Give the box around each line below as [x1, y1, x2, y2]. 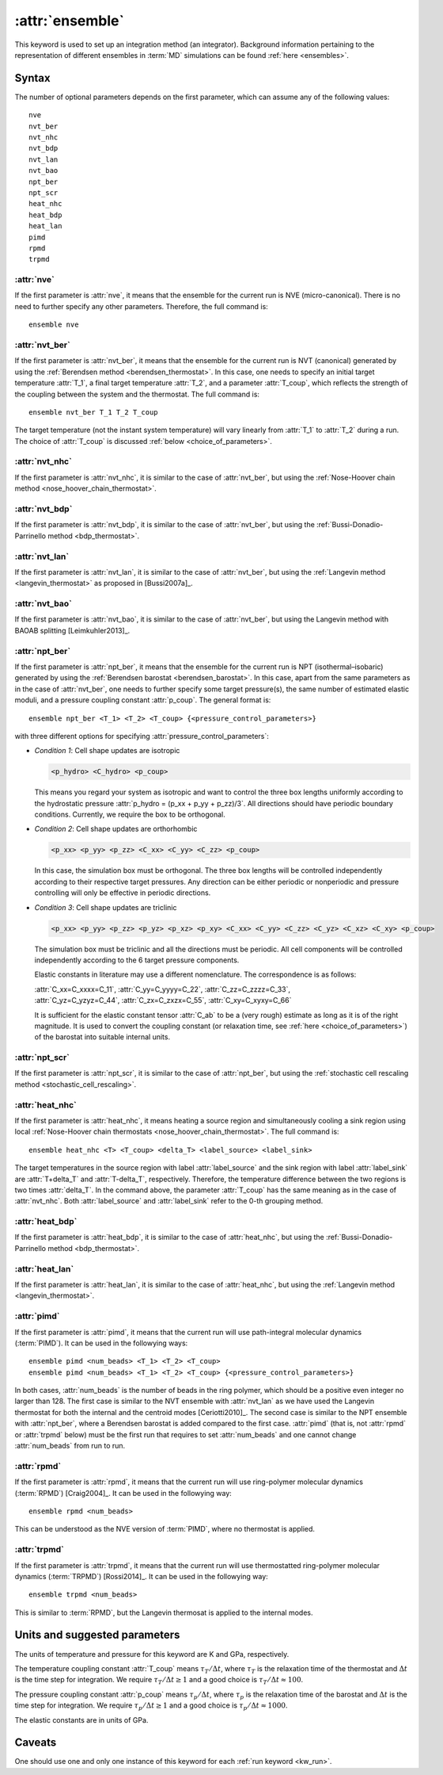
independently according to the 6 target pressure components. [34, 955, 240, 965]
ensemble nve [28, 320, 79, 329]
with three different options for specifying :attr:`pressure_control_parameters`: [14, 731, 269, 740]
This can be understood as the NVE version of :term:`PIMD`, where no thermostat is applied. [14, 1524, 316, 1534]
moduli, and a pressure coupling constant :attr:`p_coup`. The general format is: [14, 695, 271, 705]
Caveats [14, 1736, 57, 1750]
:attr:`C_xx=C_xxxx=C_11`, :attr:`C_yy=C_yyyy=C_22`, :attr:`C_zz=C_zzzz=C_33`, [34, 984, 291, 994]
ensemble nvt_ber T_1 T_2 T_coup [28, 407, 158, 416]
